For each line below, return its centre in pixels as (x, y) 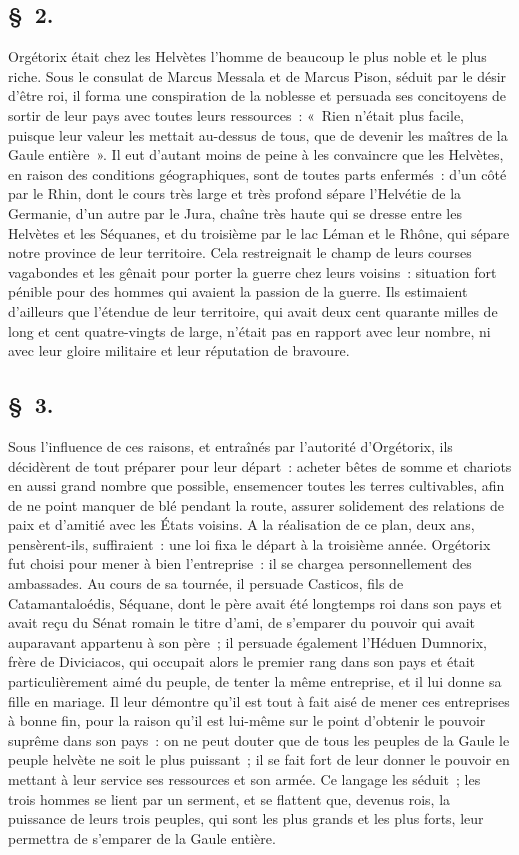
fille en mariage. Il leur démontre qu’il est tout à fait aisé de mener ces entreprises (259, 700)
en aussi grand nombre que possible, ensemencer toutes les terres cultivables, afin (256, 485)
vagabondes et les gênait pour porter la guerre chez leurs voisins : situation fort (252, 271)
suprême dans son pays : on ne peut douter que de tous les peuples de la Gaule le (259, 739)
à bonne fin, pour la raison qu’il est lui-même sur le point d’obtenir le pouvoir (247, 720)
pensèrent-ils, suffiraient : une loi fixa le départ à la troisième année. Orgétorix (249, 543)
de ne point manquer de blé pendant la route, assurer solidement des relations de (256, 504)
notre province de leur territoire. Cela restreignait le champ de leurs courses (240, 252)
